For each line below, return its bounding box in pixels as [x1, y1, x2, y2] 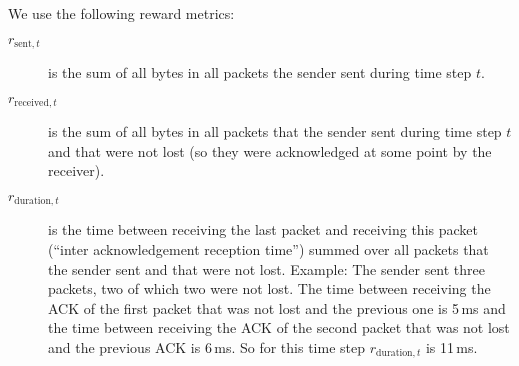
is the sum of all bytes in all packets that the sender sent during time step [48, 121, 502, 142]
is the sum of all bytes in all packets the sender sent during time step [48, 62, 472, 83]
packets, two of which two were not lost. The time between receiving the [48, 278, 491, 299]
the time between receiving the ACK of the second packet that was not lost [48, 317, 510, 338]
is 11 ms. [425, 336, 478, 357]
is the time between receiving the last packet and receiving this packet [48, 219, 478, 240]
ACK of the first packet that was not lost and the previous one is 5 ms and [48, 297, 506, 318]
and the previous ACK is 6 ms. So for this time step [48, 336, 365, 357]
